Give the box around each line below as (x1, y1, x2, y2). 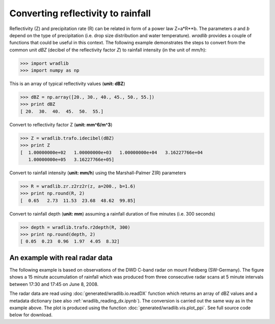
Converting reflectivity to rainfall (9, 8, 151, 19)
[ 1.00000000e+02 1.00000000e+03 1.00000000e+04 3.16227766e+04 (20, 149, 203, 155)
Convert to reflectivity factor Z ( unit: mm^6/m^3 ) (9, 121, 113, 127)
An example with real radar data (9, 253, 113, 262)
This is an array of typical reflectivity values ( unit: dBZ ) (9, 80, 126, 87)
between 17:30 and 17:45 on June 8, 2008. (9, 281, 99, 287)
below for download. (9, 312, 53, 318)
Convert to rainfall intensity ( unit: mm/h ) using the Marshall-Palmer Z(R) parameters (9, 170, 186, 176)
